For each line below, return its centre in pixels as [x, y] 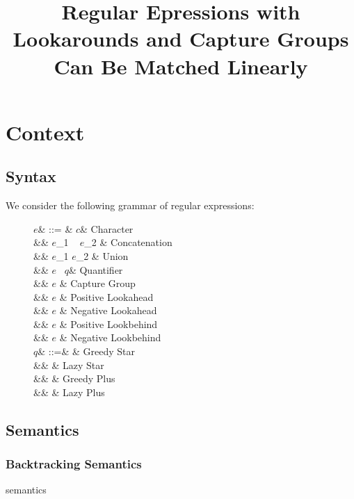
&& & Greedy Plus [74, 378]
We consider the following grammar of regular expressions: [130, 205]
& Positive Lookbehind [108, 324]
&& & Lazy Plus [69, 392]
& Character [107, 228]
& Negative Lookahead [108, 310]
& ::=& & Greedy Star [87, 351]
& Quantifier [96, 269]
